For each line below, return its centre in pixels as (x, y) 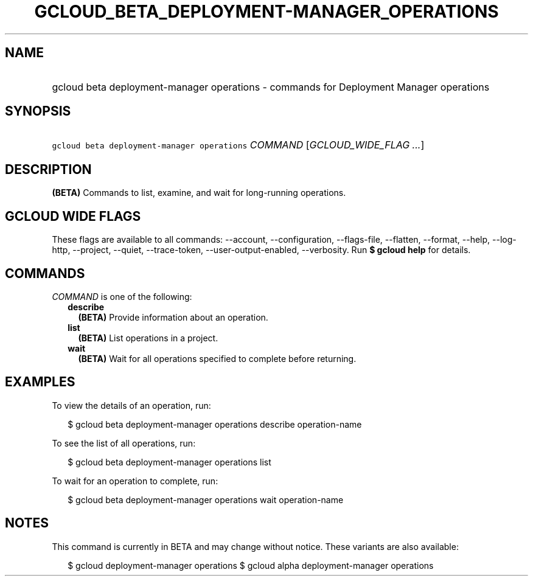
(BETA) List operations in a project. (148, 338)
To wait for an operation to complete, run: (135, 481)
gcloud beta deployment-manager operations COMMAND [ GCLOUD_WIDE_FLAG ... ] (238, 145)
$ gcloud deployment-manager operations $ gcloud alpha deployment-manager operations (251, 565)
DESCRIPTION (48, 169)
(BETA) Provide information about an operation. (173, 317)
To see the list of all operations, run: (124, 443)
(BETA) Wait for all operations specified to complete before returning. (217, 358)
